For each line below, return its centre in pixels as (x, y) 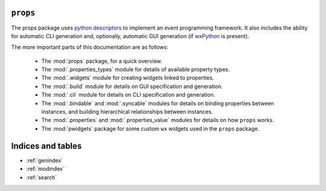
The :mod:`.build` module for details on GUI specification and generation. (132, 86)
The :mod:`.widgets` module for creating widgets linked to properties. (128, 78)
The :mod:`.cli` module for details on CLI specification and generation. (128, 95)
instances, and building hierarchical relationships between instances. (127, 112)
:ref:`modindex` (45, 169)
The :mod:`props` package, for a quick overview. (102, 61)
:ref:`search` (42, 177)
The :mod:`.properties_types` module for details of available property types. (136, 70)
